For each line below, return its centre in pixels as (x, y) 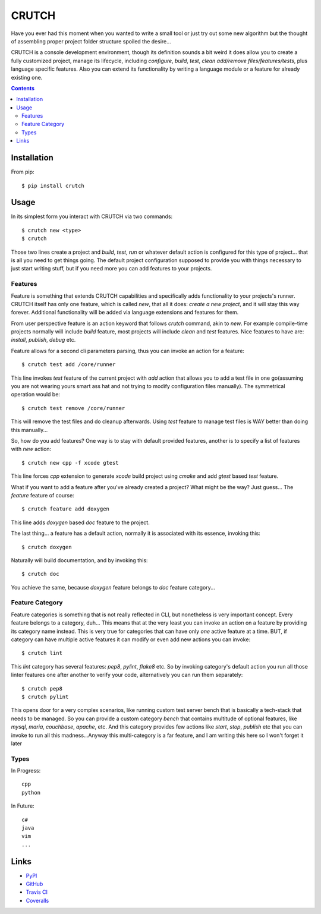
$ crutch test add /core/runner (69, 365)
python (31, 792)
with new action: (31, 449)
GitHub (34, 884)
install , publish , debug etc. (43, 340)
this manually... (29, 430)
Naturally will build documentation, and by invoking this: (79, 560)
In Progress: (26, 771)
